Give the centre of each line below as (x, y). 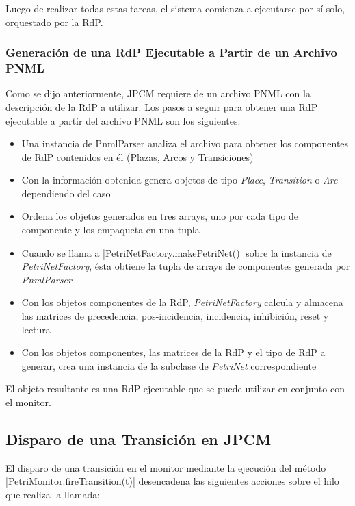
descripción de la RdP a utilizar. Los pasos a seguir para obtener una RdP (162, 106)
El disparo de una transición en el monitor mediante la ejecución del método (166, 467)
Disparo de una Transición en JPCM (139, 439)
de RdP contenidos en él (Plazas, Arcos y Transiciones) (137, 156)
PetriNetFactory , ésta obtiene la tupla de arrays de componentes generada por (186, 266)
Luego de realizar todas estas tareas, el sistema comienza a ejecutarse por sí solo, (175, 8)
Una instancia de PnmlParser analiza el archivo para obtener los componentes (185, 143)
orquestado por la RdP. (54, 22)
